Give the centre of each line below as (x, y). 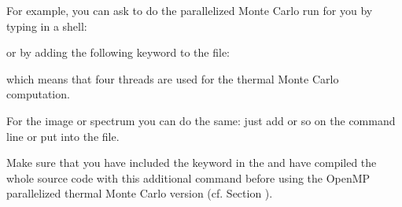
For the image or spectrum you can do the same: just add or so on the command (201, 120)
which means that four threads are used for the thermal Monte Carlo (173, 78)
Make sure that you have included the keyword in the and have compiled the (192, 163)
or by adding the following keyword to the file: (118, 52)
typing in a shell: (47, 26)
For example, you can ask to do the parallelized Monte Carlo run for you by (190, 10)
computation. (38, 94)
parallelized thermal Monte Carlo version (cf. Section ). (140, 193)
